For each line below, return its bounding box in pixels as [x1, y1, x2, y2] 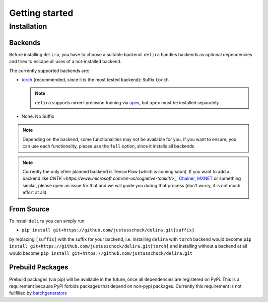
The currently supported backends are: [9, 68, 89, 74]
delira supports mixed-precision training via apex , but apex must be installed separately [35, 99, 219, 105]
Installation [9, 22, 47, 31]
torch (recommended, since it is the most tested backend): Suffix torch [21, 76, 169, 82]
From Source [9, 205, 50, 213]
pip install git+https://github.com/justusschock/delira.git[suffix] [21, 227, 195, 233]
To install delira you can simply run [9, 218, 85, 224]
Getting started [9, 7, 73, 18]
